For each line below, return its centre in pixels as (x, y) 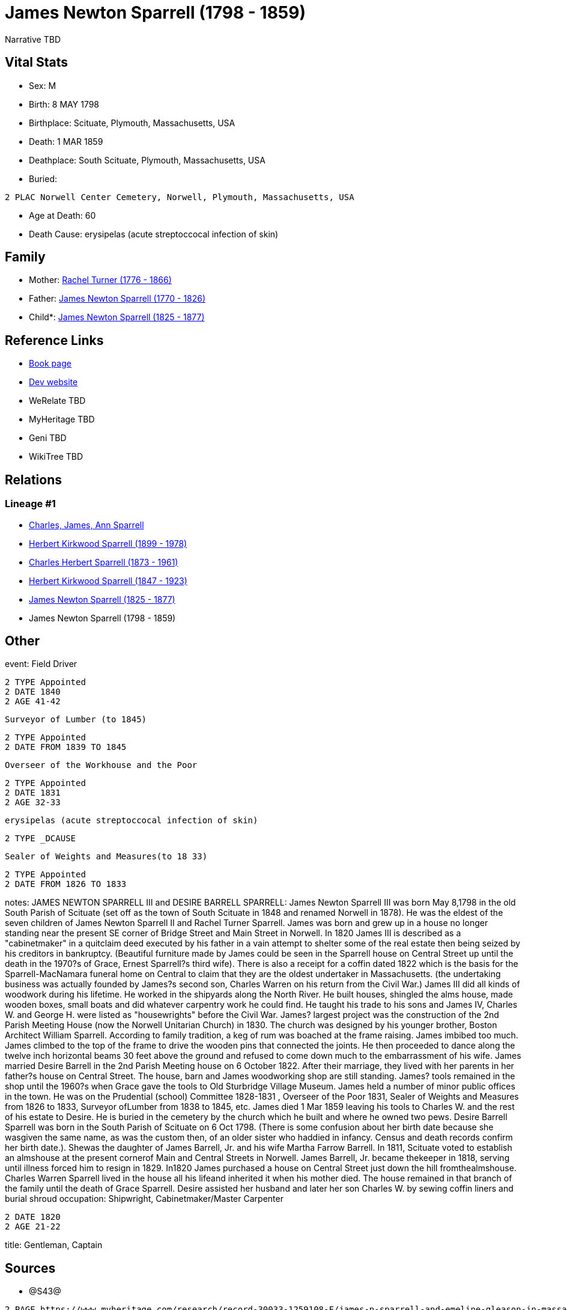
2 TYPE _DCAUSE (41, 839)
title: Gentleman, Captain (54, 1245)
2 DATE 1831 (33, 793)
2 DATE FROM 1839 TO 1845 (66, 747)
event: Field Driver (41, 664)
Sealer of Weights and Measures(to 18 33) (106, 857)
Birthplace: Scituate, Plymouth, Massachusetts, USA (132, 123)
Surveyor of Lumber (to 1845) (76, 720)
